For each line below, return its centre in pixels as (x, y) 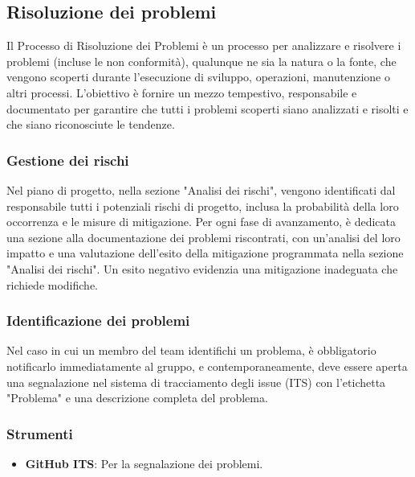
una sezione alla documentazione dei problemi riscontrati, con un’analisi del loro (203, 237)
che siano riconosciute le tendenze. (91, 124)
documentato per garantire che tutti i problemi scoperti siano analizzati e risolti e (207, 108)
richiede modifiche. (52, 284)
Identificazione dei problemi (98, 321)
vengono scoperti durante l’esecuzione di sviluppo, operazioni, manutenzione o (198, 77)
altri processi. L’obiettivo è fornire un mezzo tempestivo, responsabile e (182, 92)
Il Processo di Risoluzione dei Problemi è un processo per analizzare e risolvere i (204, 45)
